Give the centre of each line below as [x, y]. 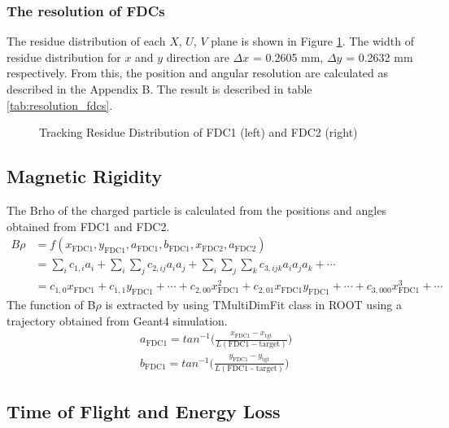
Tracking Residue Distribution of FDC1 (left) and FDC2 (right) [198, 132]
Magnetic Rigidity [85, 176]
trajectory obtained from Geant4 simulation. [117, 320]
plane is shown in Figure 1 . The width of [312, 41]
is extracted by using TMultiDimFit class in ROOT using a [254, 304]
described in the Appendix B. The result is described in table [159, 89]
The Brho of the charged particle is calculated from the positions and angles [196, 210]
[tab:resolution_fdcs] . [60, 105]
